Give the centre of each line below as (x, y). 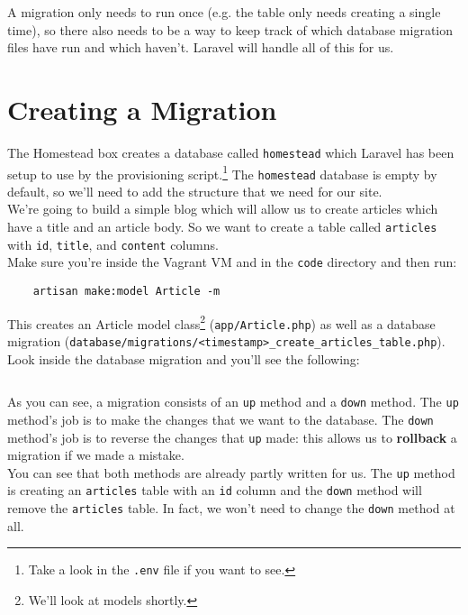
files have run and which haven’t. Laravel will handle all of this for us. (201, 47)
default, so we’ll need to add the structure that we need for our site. (195, 191)
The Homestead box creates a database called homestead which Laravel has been (231, 152)
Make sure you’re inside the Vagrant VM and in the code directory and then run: (232, 262)
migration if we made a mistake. (96, 455)
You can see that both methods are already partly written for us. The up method (231, 472)
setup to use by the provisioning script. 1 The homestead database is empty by (222, 172)
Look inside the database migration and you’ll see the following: (184, 358)
